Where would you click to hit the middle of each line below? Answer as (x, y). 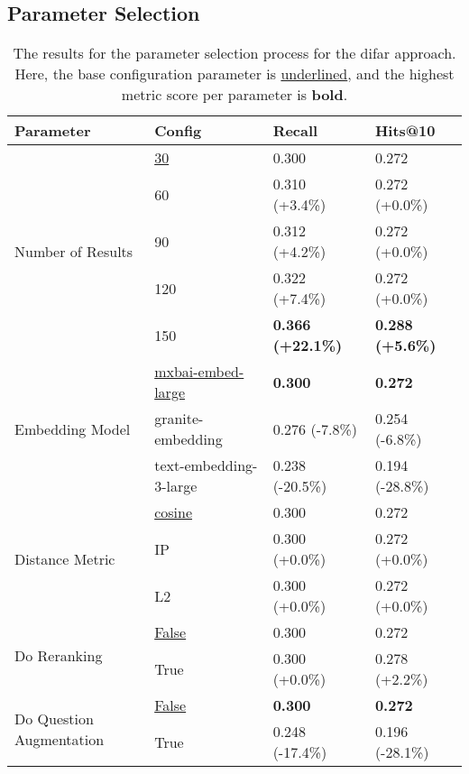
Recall (295, 131)
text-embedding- (206, 465)
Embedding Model (73, 428)
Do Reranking (59, 656)
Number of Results (74, 252)
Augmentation (60, 739)
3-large (176, 486)
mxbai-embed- (199, 372)
